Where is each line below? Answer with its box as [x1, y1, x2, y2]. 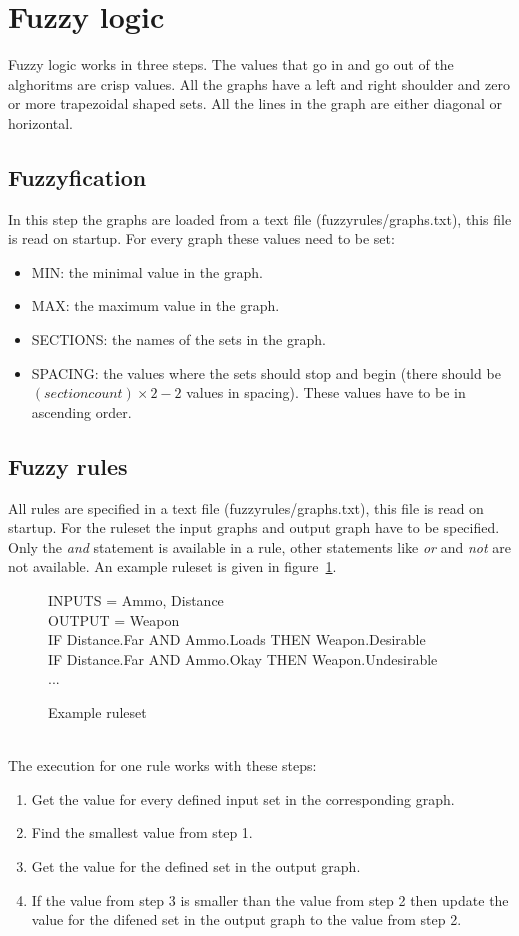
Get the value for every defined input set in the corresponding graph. [31, 788, 455, 809]
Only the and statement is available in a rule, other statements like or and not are [8, 536, 511, 557]
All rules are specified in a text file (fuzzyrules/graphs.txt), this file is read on [8, 497, 484, 518]
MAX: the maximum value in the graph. [31, 295, 280, 316]
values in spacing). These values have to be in [186, 382, 466, 403]
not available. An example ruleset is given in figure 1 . [8, 556, 337, 577]
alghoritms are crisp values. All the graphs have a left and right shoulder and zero [8, 73, 510, 94]
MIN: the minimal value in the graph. [31, 261, 263, 282]
